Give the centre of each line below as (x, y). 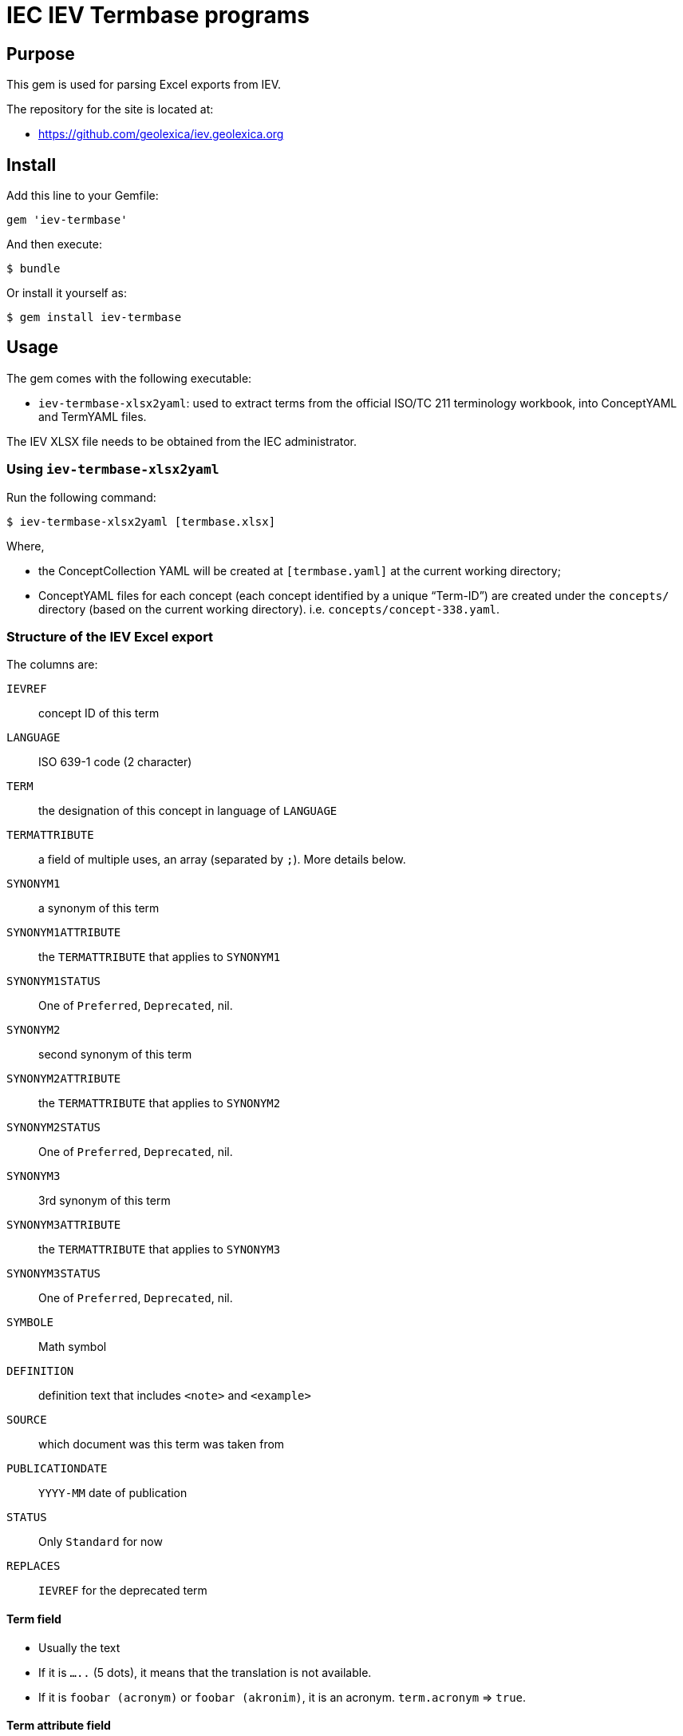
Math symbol (73, 1347)
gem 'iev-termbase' (67, 220)
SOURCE (27, 1420)
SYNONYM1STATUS (54, 981)
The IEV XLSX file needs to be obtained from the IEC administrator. (182, 441)
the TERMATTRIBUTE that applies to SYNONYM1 (160, 957)
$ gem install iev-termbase (94, 318)
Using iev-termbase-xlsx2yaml (113, 469)
